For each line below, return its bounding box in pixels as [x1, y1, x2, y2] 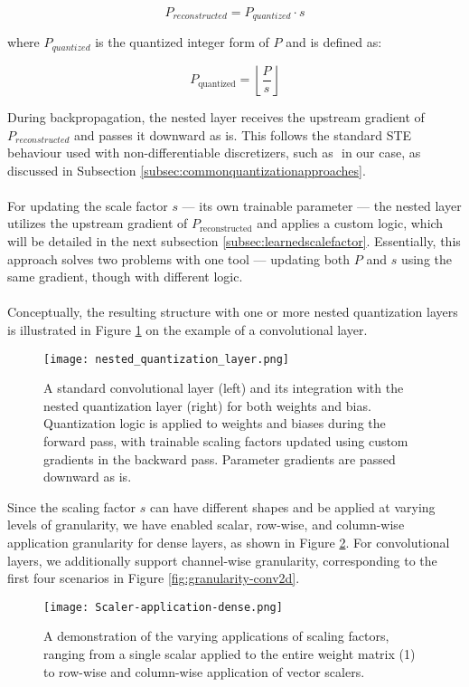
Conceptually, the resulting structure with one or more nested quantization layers [7, 302, 458, 321]
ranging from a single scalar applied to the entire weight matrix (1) [43, 644, 416, 663]
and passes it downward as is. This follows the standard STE [74, 125, 412, 144]
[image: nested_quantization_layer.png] [43, 352, 290, 366]
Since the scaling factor [7, 497, 136, 516]
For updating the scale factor [7, 196, 168, 215]
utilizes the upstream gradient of [7, 214, 188, 233]
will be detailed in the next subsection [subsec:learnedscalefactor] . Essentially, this [7, 232, 461, 251]
